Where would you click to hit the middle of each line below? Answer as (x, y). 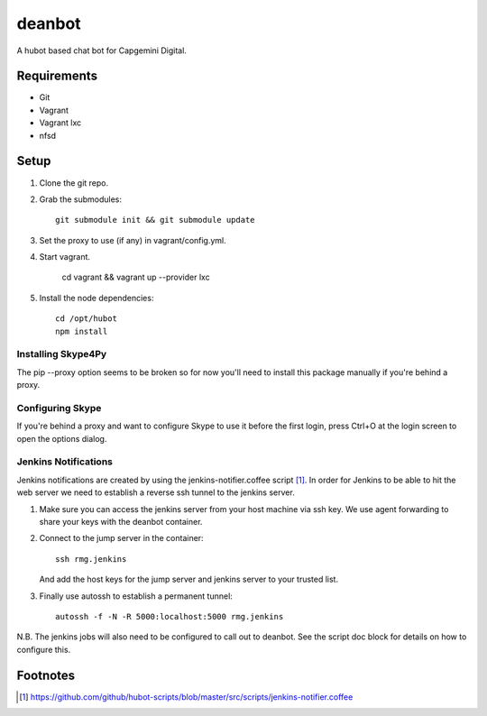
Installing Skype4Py (62, 354)
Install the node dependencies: (96, 298)
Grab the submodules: (80, 199)
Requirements (57, 76)
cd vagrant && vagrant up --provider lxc (136, 277)
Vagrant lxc (60, 123)
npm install (82, 331)
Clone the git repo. (74, 183)
